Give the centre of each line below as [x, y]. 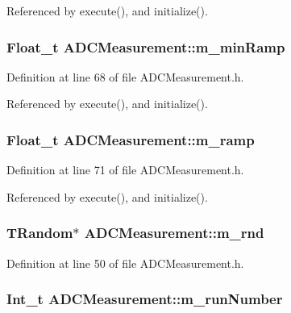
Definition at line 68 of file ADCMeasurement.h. [125, 76]
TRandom [40, 233]
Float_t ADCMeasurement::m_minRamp [146, 46]
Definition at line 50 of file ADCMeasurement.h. [125, 263]
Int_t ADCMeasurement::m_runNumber [145, 299]
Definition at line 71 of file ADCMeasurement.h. [125, 170]
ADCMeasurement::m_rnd [174, 233]
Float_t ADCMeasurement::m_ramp [131, 139]
